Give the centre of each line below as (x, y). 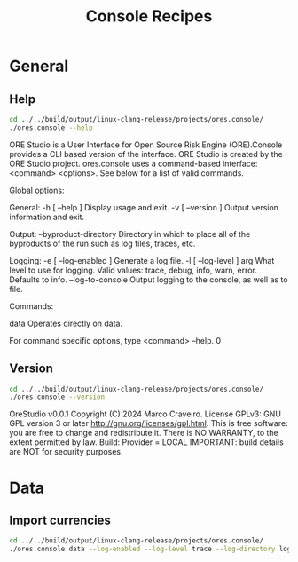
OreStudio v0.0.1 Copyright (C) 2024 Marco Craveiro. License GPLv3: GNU (145, 414)
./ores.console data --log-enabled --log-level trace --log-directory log (150, 549)
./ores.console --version (57, 397)
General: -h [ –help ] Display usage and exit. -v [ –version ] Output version (144, 207)
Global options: (37, 190)
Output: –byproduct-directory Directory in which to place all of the (130, 234)
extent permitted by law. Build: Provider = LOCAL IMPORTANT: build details (146, 442)
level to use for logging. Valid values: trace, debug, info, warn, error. (133, 270)
